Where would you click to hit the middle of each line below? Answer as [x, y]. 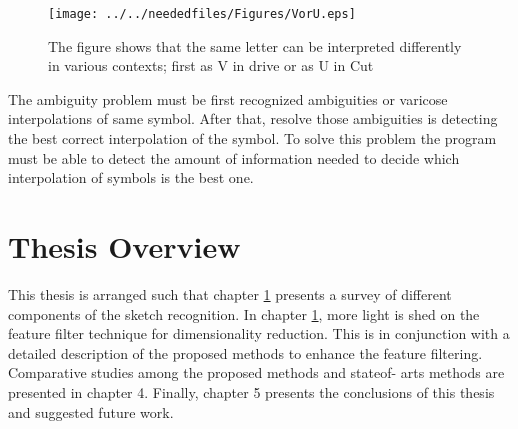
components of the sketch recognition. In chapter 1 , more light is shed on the [244, 313]
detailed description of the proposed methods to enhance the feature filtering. [245, 352]
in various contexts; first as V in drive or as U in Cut [211, 65]
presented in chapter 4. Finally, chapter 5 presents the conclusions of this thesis [251, 391]
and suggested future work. [91, 411]
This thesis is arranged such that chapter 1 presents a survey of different [230, 293]
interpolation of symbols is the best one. [131, 177]
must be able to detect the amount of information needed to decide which [234, 157]
